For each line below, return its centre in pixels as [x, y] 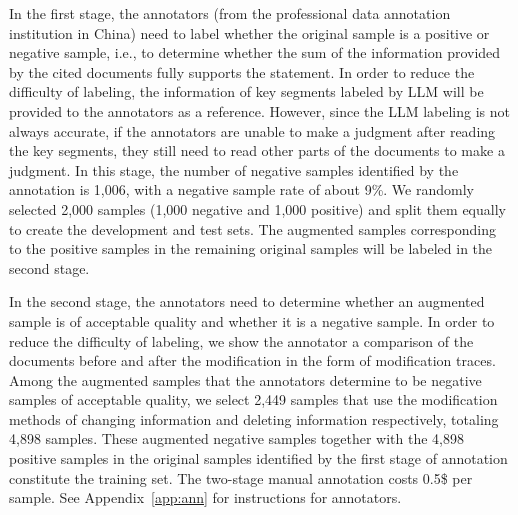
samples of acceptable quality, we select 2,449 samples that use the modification [253, 399]
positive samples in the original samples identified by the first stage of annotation [258, 458]
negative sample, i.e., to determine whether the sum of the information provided [255, 52]
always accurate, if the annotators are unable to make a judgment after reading [252, 130]
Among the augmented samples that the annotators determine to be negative [245, 379]
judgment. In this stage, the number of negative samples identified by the [234, 169]
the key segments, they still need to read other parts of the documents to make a [257, 150]
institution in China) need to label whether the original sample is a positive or [249, 32]
